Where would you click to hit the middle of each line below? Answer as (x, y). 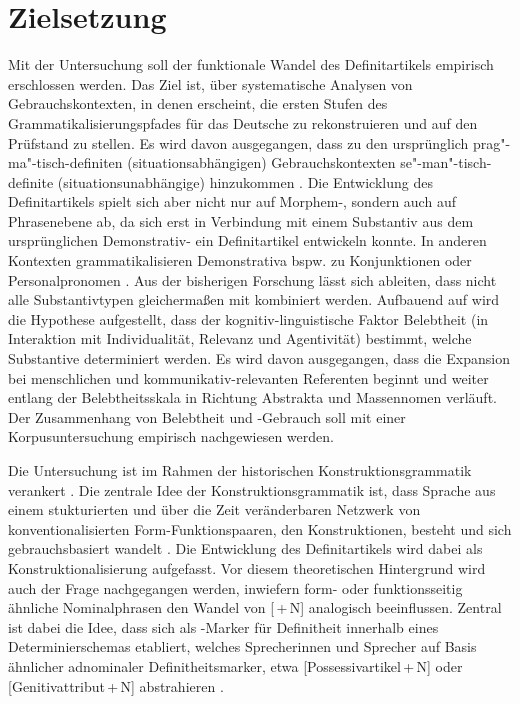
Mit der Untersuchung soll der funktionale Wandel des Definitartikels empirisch (251, 64)
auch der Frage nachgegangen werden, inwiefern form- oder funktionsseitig (235, 587)
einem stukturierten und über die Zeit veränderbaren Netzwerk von (214, 509)
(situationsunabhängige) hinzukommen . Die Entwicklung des (245, 181)
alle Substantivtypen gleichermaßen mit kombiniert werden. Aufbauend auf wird (254, 299)
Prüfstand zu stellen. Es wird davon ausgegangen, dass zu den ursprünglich (238, 142)
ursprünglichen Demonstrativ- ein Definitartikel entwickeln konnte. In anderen (247, 240)
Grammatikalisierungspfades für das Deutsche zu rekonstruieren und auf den (243, 122)
